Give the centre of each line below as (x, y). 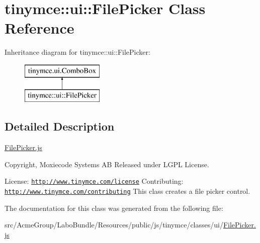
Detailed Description (60, 126)
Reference (39, 28)
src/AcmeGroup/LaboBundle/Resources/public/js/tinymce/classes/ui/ (114, 225)
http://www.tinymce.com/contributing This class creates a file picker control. (127, 191)
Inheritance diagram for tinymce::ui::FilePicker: (77, 52)
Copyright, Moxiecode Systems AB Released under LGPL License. (107, 164)
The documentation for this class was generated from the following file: (114, 208)
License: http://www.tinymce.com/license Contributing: (94, 181)
